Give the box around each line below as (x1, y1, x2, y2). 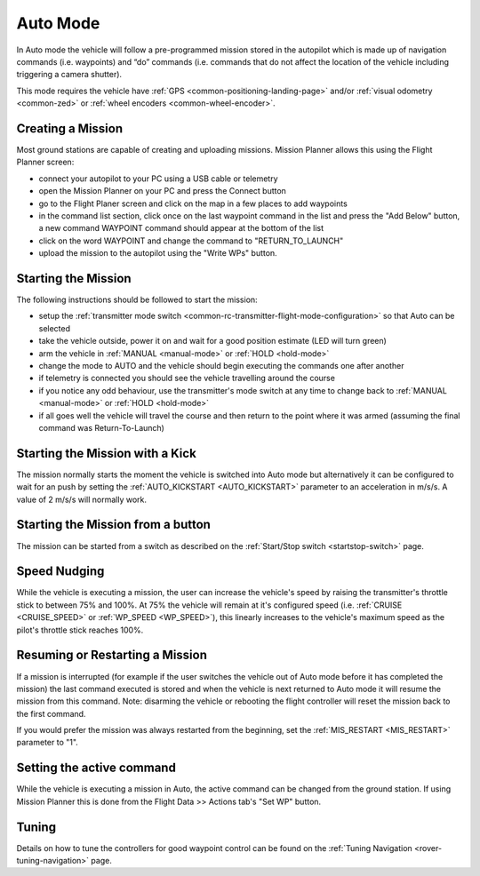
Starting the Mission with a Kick (16, 445, 197, 461)
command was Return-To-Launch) (38, 422, 164, 433)
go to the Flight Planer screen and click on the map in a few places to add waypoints (38, 198, 348, 209)
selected (38, 323, 71, 333)
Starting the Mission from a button (16, 517, 211, 532)
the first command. (16, 708, 86, 719)
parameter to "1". (16, 737, 79, 748)
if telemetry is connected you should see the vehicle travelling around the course (38, 373, 335, 384)
